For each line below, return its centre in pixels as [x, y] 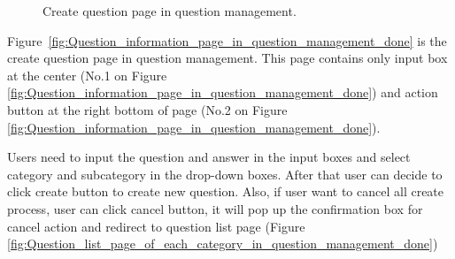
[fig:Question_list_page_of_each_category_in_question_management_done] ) [223, 244]
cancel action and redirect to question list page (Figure [156, 226]
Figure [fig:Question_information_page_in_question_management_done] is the [227, 40]
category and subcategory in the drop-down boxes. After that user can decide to [225, 174]
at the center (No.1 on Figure [87, 75]
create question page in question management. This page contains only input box [227, 58]
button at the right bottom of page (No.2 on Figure [147, 109]
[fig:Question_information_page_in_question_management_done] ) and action [223, 92]
